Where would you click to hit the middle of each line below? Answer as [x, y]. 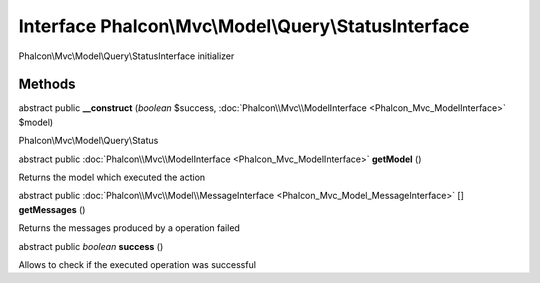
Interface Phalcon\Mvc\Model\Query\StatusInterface [244, 26]
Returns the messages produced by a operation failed [129, 228]
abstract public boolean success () [91, 246]
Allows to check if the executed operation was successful [137, 264]
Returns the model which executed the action [112, 177]
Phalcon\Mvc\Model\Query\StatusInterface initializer [126, 56]
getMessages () [52, 209]
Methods [47, 84]
